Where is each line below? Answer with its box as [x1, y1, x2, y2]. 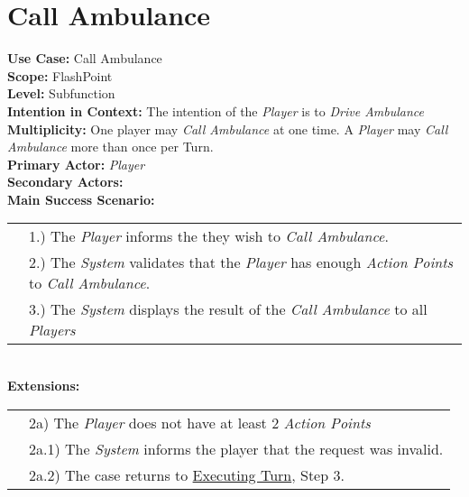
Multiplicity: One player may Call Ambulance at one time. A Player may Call [7, 119, 448, 138]
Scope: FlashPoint [7, 66, 113, 85]
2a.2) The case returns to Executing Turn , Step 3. [29, 464, 345, 485]
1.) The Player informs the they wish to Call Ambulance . [29, 225, 389, 247]
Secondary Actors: [7, 172, 124, 191]
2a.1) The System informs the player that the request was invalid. [29, 437, 444, 459]
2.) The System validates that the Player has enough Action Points [29, 252, 454, 273]
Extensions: [7, 376, 80, 395]
